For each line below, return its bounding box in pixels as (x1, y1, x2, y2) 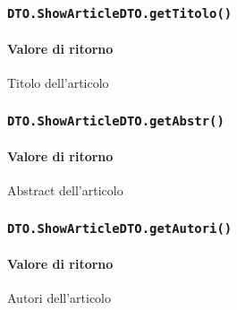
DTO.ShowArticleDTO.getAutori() (7, 220, 233, 236)
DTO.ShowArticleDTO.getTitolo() (7, 5, 233, 21)
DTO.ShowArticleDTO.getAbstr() (7, 113, 224, 128)
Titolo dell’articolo (7, 73, 109, 92)
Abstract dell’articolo (7, 181, 123, 199)
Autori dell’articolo (7, 288, 111, 306)
